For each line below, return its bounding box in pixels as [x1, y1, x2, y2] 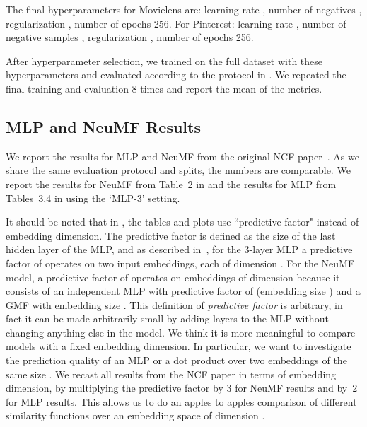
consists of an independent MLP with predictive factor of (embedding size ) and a [6, 283, 361, 298]
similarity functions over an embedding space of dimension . [6, 408, 265, 423]
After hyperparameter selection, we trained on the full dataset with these [6, 53, 323, 68]
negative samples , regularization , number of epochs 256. [6, 30, 254, 45]
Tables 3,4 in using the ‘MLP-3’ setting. [6, 190, 180, 205]
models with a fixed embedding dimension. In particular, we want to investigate [6, 339, 351, 353]
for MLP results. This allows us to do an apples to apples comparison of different [6, 394, 357, 409]
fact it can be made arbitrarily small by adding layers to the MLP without [6, 311, 329, 326]
